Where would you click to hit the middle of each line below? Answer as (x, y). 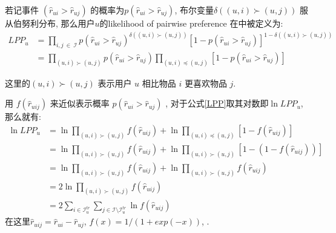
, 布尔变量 (194, 10)
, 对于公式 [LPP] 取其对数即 (217, 103)
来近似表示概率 (80, 103)
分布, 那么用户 (67, 23)
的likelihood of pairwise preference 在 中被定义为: (191, 23)
